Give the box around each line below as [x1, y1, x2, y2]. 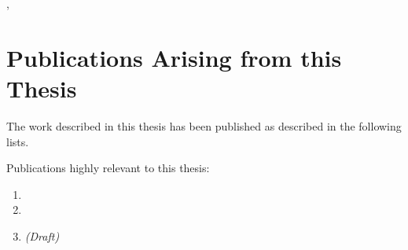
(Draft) [24, 227, 60, 244]
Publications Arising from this [6, 41, 342, 73]
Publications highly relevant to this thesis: [6, 160, 210, 176]
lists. [6, 133, 29, 149]
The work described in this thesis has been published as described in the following [6, 117, 402, 134]
